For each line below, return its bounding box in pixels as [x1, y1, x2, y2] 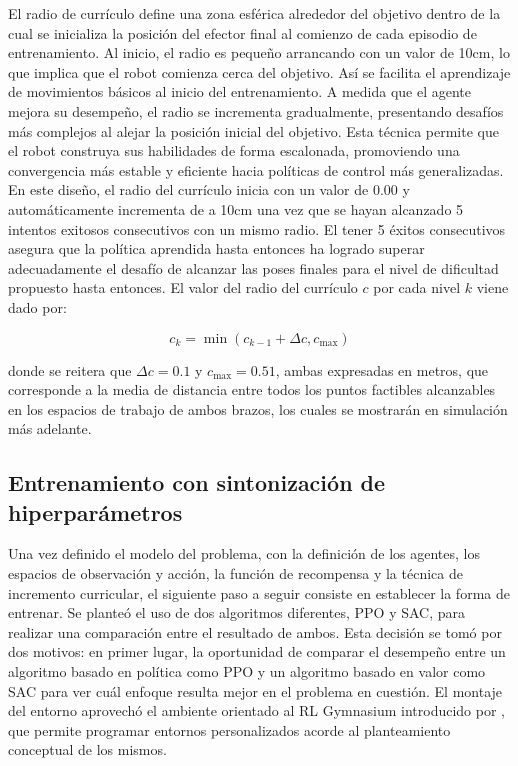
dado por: [8, 296, 67, 317]
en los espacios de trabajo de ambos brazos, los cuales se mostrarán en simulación [8, 398, 508, 419]
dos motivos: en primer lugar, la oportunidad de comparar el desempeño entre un [8, 641, 506, 662]
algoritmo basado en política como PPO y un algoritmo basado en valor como [8, 661, 486, 682]
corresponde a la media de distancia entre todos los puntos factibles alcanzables [8, 379, 496, 400]
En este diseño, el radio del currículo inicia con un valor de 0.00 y [8, 179, 410, 200]
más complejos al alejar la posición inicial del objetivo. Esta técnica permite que [8, 120, 499, 141]
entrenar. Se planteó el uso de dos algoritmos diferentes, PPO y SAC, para [8, 602, 466, 623]
